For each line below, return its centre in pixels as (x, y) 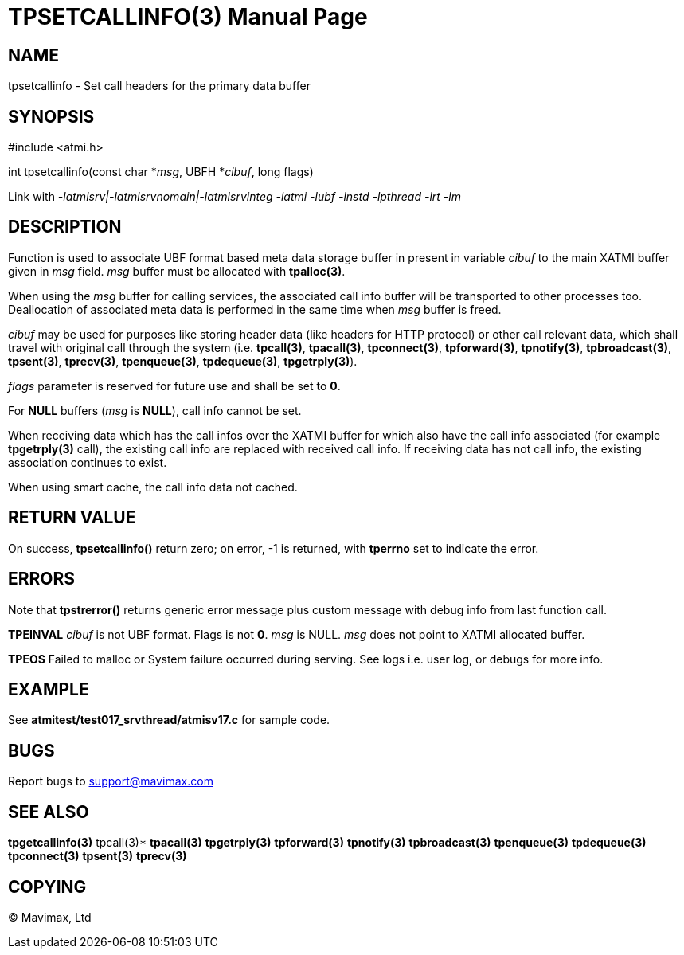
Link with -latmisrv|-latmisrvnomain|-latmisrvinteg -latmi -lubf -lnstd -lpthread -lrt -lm (235, 197)
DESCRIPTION (65, 227)
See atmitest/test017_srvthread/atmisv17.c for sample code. (169, 720)
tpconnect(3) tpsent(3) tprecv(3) (98, 856)
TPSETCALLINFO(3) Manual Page (188, 17)
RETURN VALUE (72, 518)
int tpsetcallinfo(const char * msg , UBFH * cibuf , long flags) (161, 172)
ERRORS (42, 579)
